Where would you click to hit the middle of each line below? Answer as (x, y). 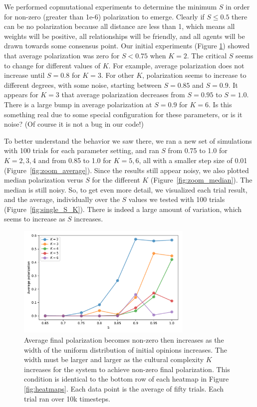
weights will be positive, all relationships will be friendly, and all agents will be (125, 36)
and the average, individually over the (62, 199)
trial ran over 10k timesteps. (67, 398)
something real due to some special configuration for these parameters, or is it (123, 114)
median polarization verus (44, 180)
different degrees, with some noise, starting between (83, 85)
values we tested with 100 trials (177, 199)
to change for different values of (52, 65)
